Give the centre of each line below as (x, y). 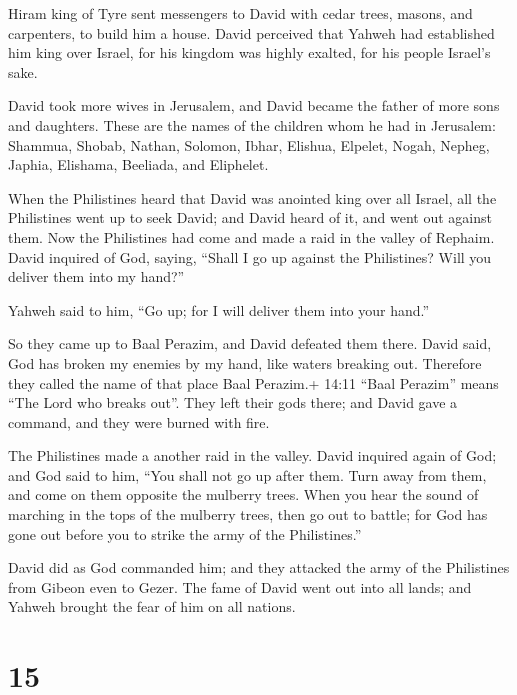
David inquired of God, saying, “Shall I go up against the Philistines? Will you (250, 256)
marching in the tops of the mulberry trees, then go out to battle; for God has (248, 514)
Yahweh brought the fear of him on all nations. (152, 606)
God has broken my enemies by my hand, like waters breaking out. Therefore (245, 362)
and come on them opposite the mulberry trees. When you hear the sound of (243, 494)
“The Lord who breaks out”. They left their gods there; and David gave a (233, 402)
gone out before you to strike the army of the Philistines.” (185, 533)
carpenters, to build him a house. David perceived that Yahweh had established (251, 32)
